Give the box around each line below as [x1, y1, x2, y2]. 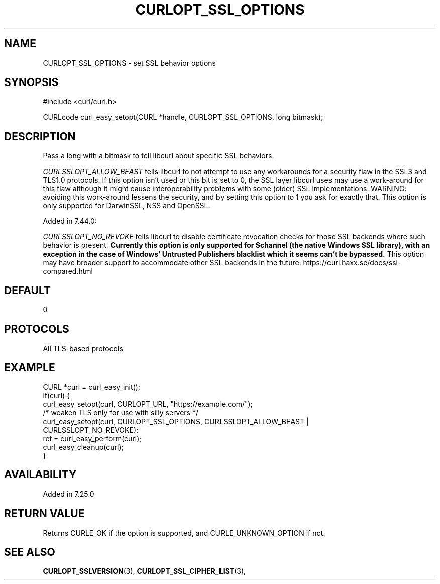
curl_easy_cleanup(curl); [43, 442, 124, 451]
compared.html [43, 267, 93, 276]
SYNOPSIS [4, 76, 59, 89]
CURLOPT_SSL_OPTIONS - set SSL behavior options [43, 58, 216, 67]
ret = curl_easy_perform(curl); [43, 434, 142, 443]
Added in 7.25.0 [43, 489, 94, 498]
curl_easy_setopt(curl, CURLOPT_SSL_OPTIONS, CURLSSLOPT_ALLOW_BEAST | [43, 416, 309, 426]
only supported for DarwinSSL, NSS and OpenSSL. [43, 201, 210, 210]
